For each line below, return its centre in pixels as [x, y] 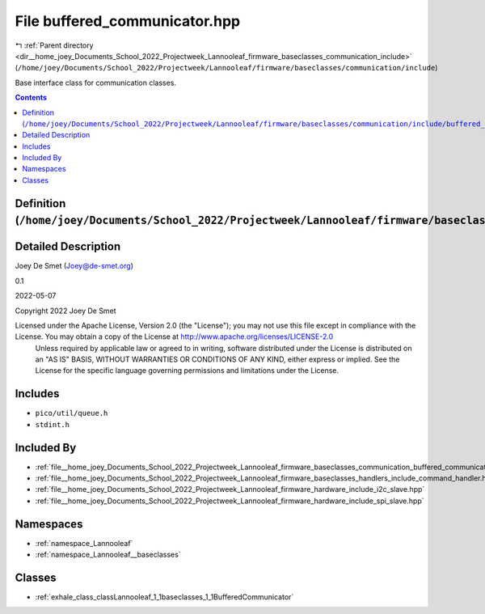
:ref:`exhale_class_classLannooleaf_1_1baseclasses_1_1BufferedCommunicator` [164, 597]
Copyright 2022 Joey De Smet [65, 311]
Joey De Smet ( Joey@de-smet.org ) [74, 266]
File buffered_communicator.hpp [128, 21]
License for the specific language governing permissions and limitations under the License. [187, 371]
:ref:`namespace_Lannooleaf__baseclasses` [108, 555]
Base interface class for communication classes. [96, 83]
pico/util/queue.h [72, 413]
